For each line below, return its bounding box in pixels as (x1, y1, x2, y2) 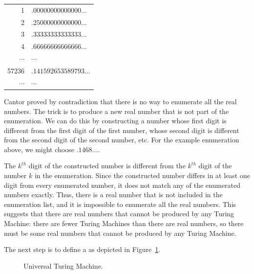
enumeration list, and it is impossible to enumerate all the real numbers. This (4, 199, 236, 209)
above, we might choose (4, 144, 74, 154)
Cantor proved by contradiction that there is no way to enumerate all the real (4, 96, 237, 106)
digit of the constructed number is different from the (28, 160, 186, 171)
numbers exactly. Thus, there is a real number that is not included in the (4, 189, 223, 200)
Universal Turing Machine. (23, 260, 103, 271)
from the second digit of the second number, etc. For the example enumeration (4, 135, 239, 145)
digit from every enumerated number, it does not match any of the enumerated (4, 180, 241, 190)
